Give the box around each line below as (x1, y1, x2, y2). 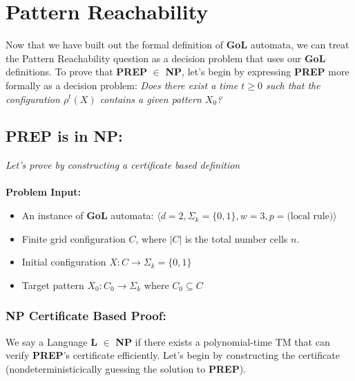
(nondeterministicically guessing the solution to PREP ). (6, 361, 247, 375)
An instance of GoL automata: (21, 208, 154, 223)
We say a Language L (6, 334, 97, 349)
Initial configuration (21, 254, 106, 269)
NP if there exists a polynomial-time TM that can (115, 334, 330, 349)
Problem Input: (6, 185, 81, 199)
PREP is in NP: (6, 125, 123, 147)
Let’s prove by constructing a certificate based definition (6, 158, 240, 172)
